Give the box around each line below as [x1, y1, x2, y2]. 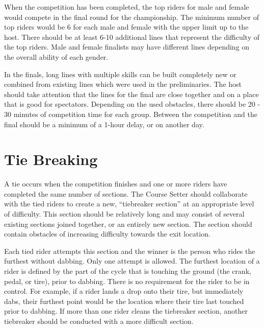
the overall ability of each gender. [4, 51, 109, 62]
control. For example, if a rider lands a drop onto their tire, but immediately [4, 286, 244, 296]
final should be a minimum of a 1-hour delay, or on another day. [4, 119, 204, 129]
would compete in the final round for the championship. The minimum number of [4, 11, 259, 22]
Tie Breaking [4, 149, 98, 170]
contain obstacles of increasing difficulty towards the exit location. [4, 228, 210, 239]
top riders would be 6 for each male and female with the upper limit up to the [4, 21, 249, 32]
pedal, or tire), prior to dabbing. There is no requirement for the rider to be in [4, 275, 250, 286]
